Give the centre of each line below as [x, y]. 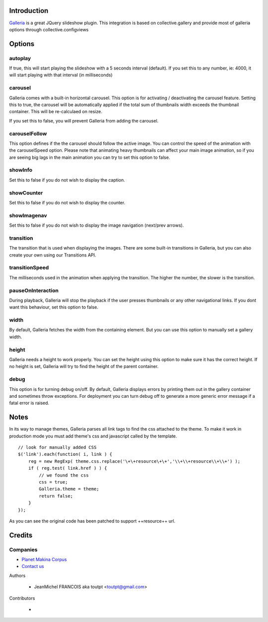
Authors [17, 575]
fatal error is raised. [29, 403]
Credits [21, 535]
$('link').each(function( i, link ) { [65, 454]
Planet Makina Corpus [44, 560]
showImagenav [28, 215]
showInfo [21, 170]
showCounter [26, 192]
